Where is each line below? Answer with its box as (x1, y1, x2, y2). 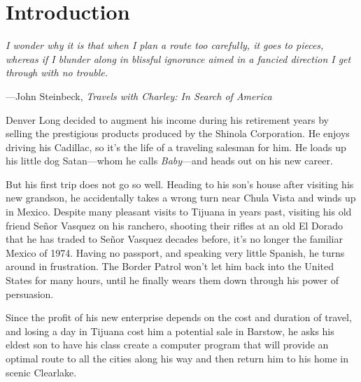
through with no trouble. (6, 65, 108, 80)
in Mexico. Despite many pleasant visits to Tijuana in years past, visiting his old (6, 204, 352, 219)
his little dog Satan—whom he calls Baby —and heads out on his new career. (6, 153, 333, 168)
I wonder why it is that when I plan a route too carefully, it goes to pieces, (6, 38, 324, 52)
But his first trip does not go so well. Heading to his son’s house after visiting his (6, 176, 354, 191)
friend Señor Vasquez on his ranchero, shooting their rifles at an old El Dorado (6, 218, 344, 232)
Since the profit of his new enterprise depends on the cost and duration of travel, (6, 310, 352, 325)
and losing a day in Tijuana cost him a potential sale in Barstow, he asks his (6, 323, 334, 338)
